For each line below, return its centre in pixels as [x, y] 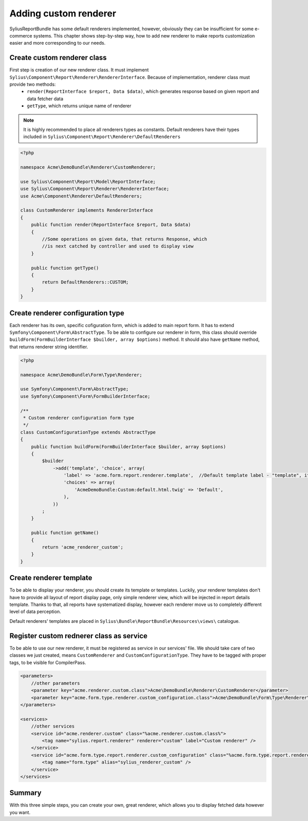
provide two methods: [33, 84]
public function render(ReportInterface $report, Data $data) [111, 225]
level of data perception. [35, 612]
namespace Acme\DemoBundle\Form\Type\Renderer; [81, 375]
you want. [20, 812]
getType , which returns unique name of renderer [79, 106]
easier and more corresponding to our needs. [57, 43]
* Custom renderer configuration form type [79, 418]
